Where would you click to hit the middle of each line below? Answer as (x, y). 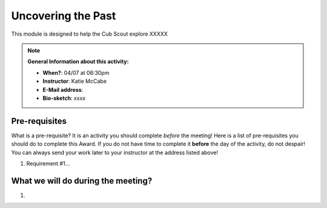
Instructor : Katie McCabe (75, 81)
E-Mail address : (63, 89)
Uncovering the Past (64, 16)
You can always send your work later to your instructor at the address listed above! (114, 152)
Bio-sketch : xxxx (64, 98)
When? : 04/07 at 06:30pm (76, 73)
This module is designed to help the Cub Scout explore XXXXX (89, 34)
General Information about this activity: (78, 62)
